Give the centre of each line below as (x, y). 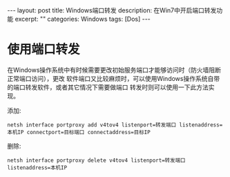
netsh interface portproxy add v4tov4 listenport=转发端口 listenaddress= (115, 125)
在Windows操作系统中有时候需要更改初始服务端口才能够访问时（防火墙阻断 (114, 70)
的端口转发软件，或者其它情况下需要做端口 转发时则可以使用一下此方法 (108, 87)
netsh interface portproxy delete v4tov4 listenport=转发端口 (96, 160)
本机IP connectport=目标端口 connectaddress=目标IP (79, 132)
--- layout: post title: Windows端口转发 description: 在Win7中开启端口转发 (112, 10)
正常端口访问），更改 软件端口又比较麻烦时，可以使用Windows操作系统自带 (113, 78)
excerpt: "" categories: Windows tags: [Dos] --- (83, 19)
